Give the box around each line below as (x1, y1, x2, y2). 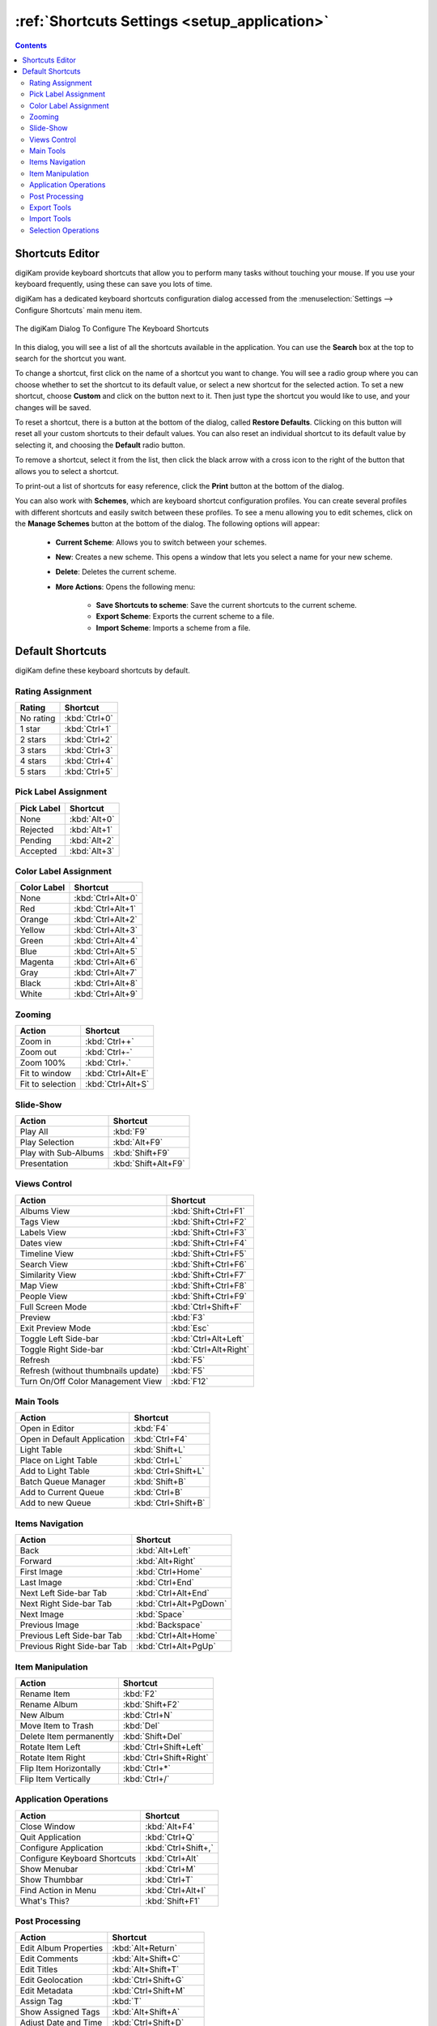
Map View (19, 1280, 58, 1291)
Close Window (19, 1820, 76, 1832)
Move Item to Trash (19, 1720, 94, 1731)
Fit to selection (19, 1079, 77, 1090)
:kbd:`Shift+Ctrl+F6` (171, 1259, 247, 1270)
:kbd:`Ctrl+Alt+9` (74, 989, 138, 1000)
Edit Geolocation (19, 1974, 83, 1985)
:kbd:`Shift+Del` (122, 1730, 183, 1742)
